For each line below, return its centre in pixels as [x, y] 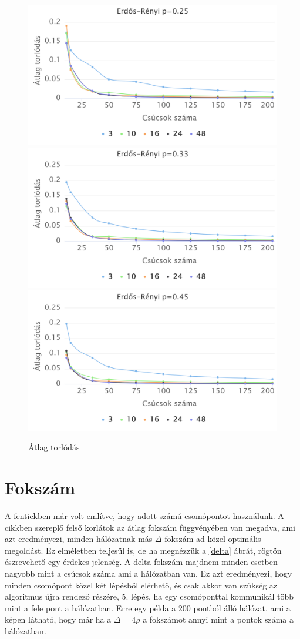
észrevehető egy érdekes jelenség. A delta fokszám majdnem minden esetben [141, 562]
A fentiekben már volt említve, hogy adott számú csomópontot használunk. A [144, 516]
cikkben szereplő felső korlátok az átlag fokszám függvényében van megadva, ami [150, 527]
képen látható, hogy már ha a [58, 619]
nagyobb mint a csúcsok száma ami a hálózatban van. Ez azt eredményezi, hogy [149, 573]
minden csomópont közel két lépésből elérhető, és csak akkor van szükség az [141, 585]
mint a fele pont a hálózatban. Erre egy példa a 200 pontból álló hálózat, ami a [148, 608]
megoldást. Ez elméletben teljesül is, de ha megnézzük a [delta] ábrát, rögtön [143, 550]
